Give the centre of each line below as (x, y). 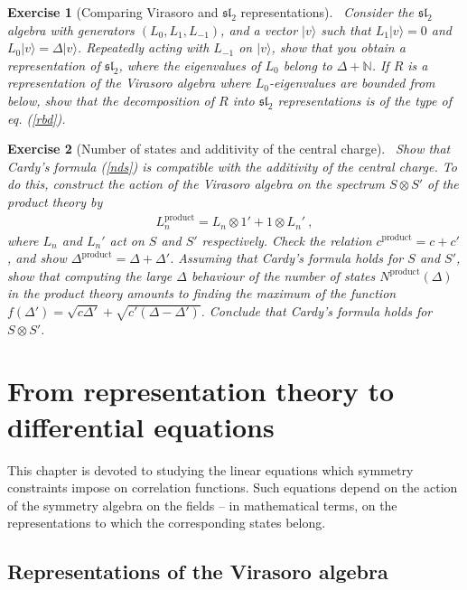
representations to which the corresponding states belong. (167, 523)
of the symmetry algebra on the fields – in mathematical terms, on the (202, 505)
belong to (308, 65)
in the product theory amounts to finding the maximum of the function (202, 293)
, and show (37, 258)
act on (127, 240)
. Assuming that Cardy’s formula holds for (287, 258)
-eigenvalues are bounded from (352, 83)
